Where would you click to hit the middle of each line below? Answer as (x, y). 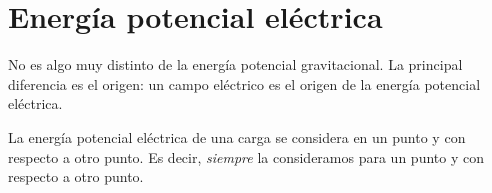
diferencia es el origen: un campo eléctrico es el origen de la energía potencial (244, 83)
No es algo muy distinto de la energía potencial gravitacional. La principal (235, 64)
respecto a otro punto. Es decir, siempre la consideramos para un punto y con (246, 156)
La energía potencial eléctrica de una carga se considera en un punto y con (237, 136)
